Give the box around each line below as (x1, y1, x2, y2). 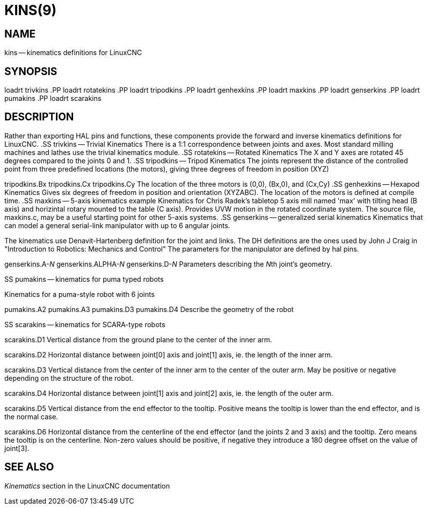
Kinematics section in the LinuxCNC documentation (4, 481, 170, 490)
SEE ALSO (4, 461, 54, 473)
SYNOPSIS (4, 65, 57, 78)
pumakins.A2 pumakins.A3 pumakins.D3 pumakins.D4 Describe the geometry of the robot (4, 305, 294, 313)
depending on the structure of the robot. (4, 373, 134, 382)
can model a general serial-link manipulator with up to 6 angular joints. (4, 221, 230, 230)
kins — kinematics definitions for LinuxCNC (4, 48, 142, 57)
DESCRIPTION (4, 111, 74, 123)
